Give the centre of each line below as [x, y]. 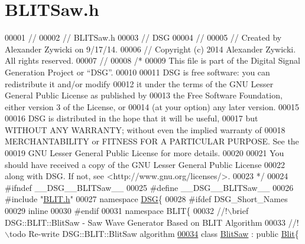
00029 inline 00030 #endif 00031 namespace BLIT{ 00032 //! [116, 211]
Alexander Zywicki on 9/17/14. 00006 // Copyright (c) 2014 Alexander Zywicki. [150, 49]
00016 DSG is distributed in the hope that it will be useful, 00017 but [132, 118]
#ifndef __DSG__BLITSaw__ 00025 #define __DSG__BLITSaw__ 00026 [149, 187]
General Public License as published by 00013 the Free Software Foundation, [144, 95]
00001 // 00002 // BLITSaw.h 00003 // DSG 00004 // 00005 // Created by [143, 37]
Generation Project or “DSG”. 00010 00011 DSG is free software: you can [137, 72]
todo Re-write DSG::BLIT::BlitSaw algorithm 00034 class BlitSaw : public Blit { [154, 234]
